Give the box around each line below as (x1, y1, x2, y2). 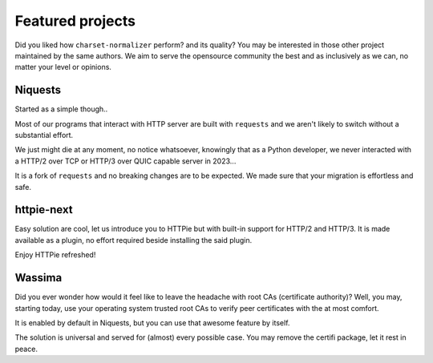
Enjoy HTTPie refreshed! (14, 250, 96, 260)
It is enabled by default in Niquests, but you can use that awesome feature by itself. (14, 317, 290, 328)
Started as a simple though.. (14, 104, 108, 114)
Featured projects (14, 12, 136, 30)
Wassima (14, 271, 63, 284)
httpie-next (14, 203, 73, 216)
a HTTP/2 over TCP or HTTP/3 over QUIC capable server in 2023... (14, 156, 237, 166)
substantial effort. (14, 131, 74, 140)
